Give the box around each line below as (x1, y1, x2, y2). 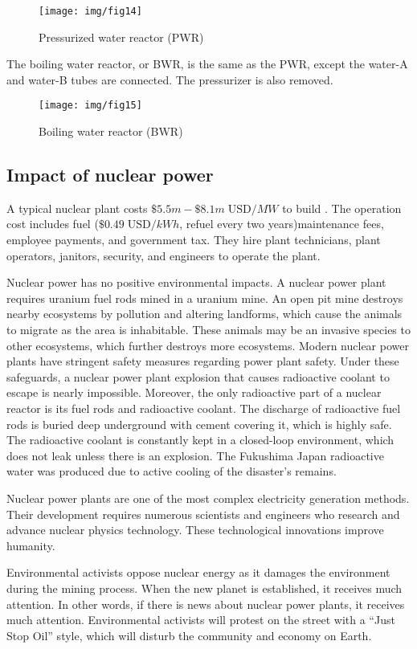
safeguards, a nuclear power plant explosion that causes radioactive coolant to (6, 368, 390, 385)
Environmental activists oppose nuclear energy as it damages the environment (6, 564, 390, 581)
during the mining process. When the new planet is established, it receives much (6, 579, 403, 596)
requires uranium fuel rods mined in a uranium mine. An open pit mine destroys (6, 289, 403, 306)
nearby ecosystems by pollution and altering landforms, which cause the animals (6, 305, 403, 322)
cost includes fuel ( (6, 215, 99, 232)
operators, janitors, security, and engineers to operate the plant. (6, 247, 321, 263)
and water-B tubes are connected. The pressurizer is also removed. (6, 71, 333, 88)
